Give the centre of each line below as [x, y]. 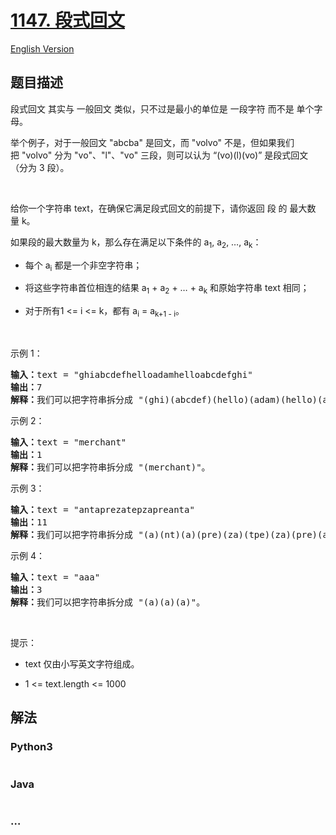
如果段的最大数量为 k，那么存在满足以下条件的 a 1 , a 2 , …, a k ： [136, 243]
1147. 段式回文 [67, 20]
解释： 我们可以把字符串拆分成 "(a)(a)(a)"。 [108, 602]
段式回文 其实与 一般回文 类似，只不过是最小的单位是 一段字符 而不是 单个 [162, 108]
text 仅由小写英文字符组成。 [82, 663]
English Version [42, 48]
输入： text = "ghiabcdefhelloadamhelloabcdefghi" [131, 374]
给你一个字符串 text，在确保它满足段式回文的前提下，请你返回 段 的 [149, 208]
